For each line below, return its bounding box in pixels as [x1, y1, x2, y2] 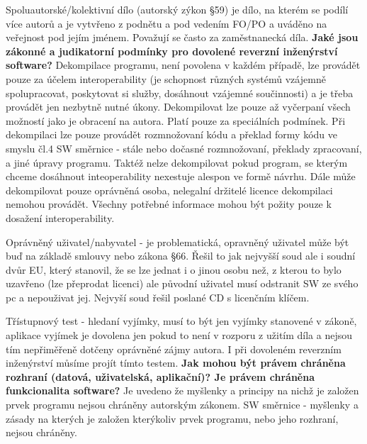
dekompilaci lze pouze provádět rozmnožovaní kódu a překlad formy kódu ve [6, 127, 337, 142]
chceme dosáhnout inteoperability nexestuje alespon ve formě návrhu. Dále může [6, 169, 356, 184]
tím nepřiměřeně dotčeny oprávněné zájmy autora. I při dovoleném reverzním [6, 341, 341, 356]
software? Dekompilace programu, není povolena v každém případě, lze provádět [6, 57, 361, 72]
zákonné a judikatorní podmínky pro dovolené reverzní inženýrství [6, 43, 338, 58]
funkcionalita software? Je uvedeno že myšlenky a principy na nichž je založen [6, 383, 359, 398]
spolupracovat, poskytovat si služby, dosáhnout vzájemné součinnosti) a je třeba [6, 85, 354, 100]
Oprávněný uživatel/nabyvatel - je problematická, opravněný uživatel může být [6, 234, 349, 249]
